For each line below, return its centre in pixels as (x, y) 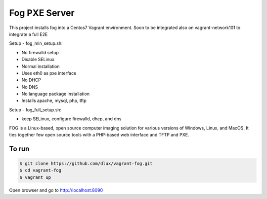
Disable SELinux (38, 60)
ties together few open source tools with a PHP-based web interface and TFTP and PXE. (99, 135)
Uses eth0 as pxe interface (49, 73)
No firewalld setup (40, 52)
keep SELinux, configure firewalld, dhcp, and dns (71, 119)
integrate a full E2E (28, 34)
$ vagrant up (35, 177)
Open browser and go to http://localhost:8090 (56, 190)
